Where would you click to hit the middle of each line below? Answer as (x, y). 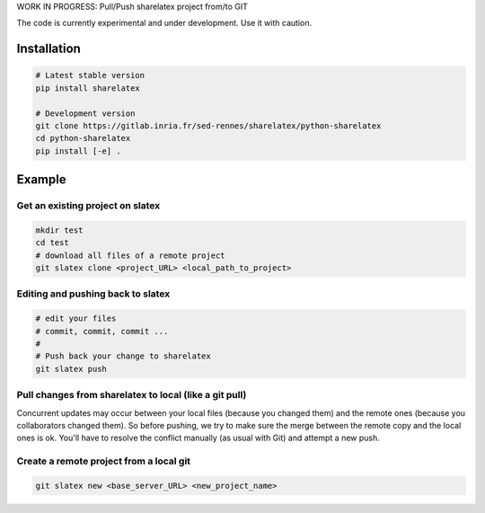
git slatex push (71, 369)
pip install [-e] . (78, 151)
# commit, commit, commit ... (102, 331)
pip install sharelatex (88, 88)
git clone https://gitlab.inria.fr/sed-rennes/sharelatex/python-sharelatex (208, 125)
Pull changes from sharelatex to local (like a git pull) (132, 395)
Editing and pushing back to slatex (93, 294)
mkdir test (59, 230)
